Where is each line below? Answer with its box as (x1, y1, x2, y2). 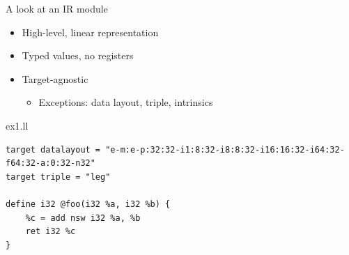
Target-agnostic (22, 71, 88, 86)
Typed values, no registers (22, 48, 134, 63)
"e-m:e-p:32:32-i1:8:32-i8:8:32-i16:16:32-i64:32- (105, 144, 345, 155)
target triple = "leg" (6, 171, 111, 182)
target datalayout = (6, 144, 101, 155)
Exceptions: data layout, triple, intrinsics (38, 95, 213, 109)
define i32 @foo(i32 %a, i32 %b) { (6, 199, 171, 209)
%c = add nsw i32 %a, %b (25, 212, 141, 223)
